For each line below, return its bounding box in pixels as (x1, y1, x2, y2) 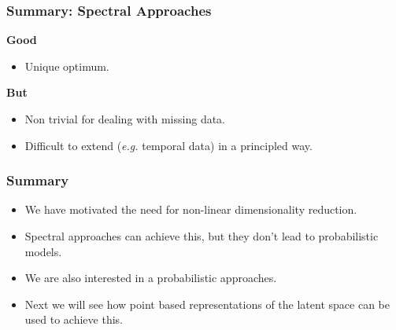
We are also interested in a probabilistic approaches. (24, 269, 277, 286)
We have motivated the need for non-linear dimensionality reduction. (24, 201, 357, 218)
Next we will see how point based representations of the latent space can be (24, 295, 390, 312)
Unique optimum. (24, 57, 109, 74)
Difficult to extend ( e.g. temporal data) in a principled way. (24, 137, 313, 153)
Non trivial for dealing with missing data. (24, 111, 226, 126)
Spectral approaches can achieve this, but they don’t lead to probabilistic (24, 228, 379, 244)
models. (24, 243, 62, 259)
